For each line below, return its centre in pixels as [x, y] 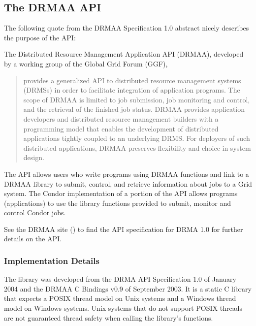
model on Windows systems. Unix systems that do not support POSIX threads [123, 308]
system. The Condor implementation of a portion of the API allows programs [121, 193]
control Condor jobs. [35, 212]
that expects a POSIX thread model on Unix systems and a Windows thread [120, 298]
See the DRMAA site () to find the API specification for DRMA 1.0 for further [124, 229]
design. [34, 157]
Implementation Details [52, 261]
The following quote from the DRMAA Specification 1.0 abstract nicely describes [127, 28]
